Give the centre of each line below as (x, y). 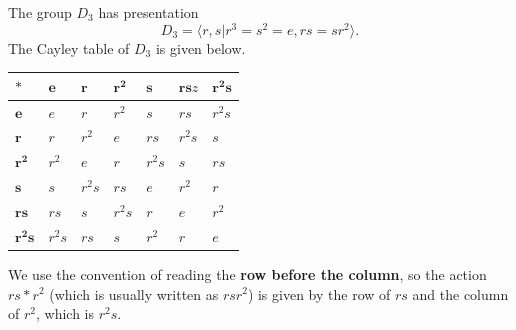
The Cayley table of (69, 47)
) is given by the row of (319, 293)
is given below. (200, 47)
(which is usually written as (134, 293)
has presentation (148, 12)
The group (40, 12)
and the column (460, 293)
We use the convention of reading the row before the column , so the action (247, 273)
